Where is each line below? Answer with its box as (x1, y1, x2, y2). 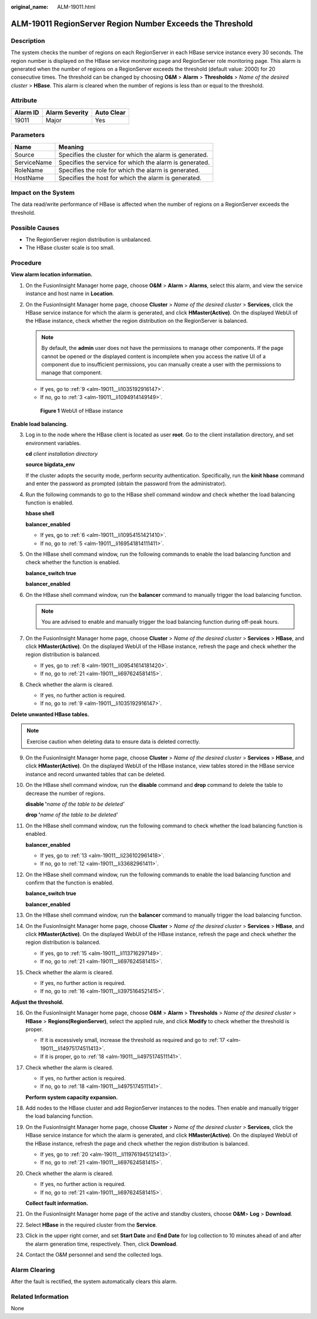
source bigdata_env (25, 461, 76, 468)
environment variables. (25, 439, 82, 446)
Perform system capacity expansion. (25, 1094, 118, 1101)
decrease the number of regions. (25, 790, 105, 797)
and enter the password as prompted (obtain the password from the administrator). (25, 480, 227, 487)
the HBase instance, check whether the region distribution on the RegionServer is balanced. (25, 318, 248, 325)
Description (11, 36, 45, 45)
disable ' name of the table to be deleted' (25, 800, 124, 807)
